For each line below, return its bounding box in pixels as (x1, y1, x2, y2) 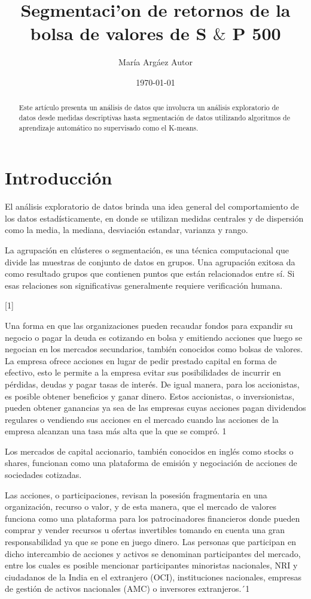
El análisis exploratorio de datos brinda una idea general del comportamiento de (5, 200, 299, 213)
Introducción (5, 165, 112, 190)
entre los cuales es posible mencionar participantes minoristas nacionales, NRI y (5, 559, 298, 571)
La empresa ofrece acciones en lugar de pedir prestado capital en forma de (5, 354, 277, 367)
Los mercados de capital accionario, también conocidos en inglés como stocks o (5, 444, 294, 457)
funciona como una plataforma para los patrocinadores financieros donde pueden (5, 512, 300, 524)
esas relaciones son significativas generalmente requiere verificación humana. (5, 279, 283, 291)
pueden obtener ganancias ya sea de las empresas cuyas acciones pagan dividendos (5, 401, 306, 414)
